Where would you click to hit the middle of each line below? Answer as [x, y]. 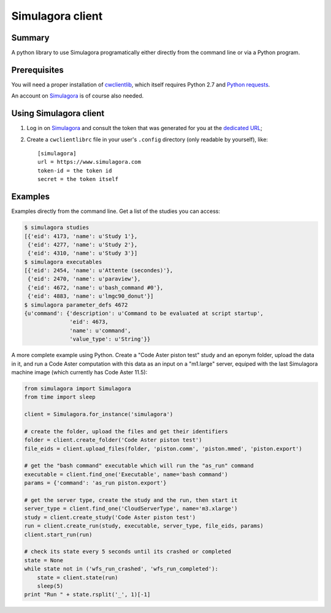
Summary [30, 38]
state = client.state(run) [78, 577]
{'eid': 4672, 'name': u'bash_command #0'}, [96, 287]
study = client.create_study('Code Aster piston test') [110, 517]
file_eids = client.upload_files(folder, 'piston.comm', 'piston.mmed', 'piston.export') [163, 449]
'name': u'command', [100, 330]
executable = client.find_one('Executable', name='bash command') [126, 474]
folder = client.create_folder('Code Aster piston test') [113, 440]
